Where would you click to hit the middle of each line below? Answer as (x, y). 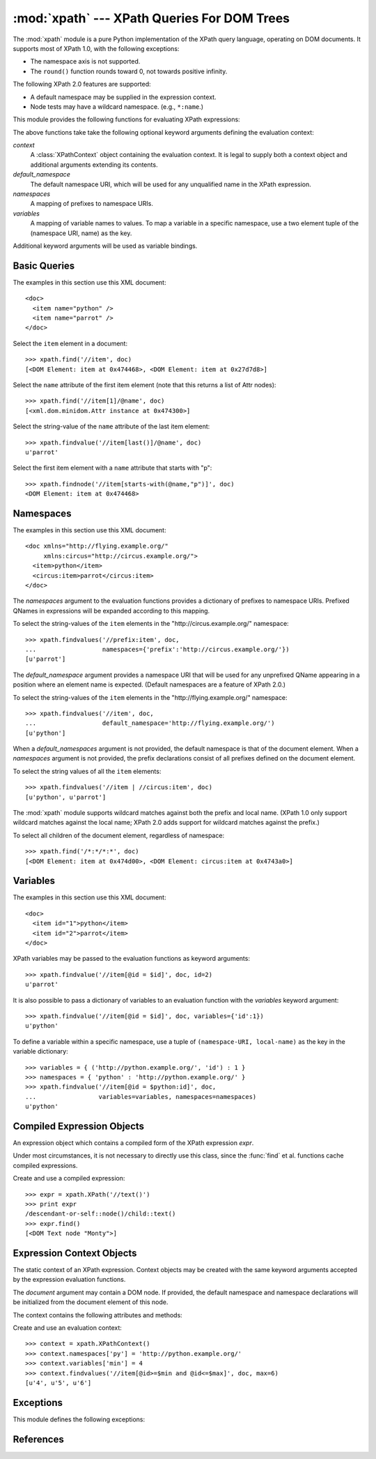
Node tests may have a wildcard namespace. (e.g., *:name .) (117, 106)
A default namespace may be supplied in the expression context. (123, 97)
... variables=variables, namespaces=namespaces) (141, 1097)
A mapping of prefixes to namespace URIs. (92, 204)
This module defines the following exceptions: (79, 1419)
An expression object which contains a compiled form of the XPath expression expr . (133, 1143)
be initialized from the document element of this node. (91, 1302)
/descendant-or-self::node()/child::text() (101, 1214)
